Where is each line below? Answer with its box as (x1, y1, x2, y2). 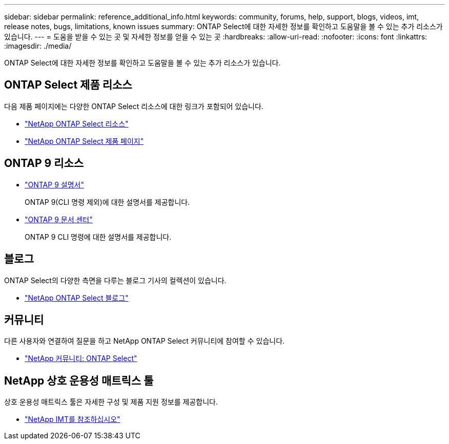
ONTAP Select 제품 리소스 (4, 78, 132, 92)
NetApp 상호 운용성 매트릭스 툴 (4, 374, 154, 387)
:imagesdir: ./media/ (4, 41, 72, 50)
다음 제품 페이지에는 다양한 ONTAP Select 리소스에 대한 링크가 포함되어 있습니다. (4, 101, 263, 111)
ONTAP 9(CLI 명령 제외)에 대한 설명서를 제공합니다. (25, 197, 190, 206)
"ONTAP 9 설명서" (25, 180, 84, 189)
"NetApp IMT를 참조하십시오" (25, 415, 120, 424)
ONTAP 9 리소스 (4, 157, 84, 170)
